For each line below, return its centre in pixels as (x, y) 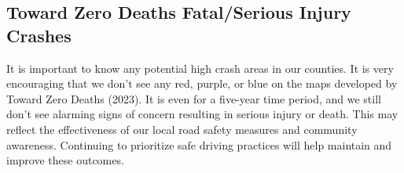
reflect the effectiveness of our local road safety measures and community (182, 129)
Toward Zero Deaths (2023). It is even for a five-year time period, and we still (194, 98)
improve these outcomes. (65, 160)
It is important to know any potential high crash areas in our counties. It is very (200, 68)
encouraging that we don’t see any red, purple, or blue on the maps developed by (202, 83)
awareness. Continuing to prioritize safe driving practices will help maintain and (199, 144)
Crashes (39, 35)
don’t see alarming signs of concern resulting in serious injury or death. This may (202, 114)
